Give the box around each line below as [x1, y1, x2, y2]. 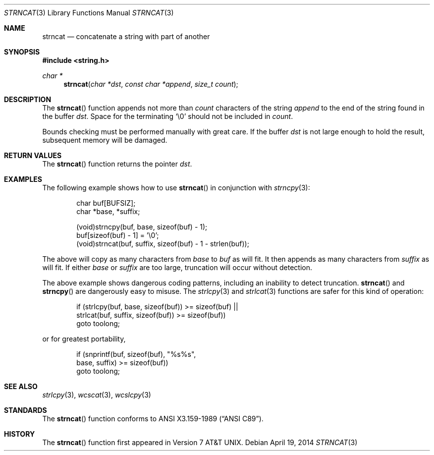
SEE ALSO [4, 382, 38, 391]
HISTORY [4, 430, 35, 438]
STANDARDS [4, 406, 47, 414]
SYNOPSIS [4, 48, 40, 56]
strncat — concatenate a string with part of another [42, 32, 210, 41]
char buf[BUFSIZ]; [76, 199, 136, 207]
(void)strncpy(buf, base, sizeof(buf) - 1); [76, 223, 208, 231]
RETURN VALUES [4, 151, 62, 160]
